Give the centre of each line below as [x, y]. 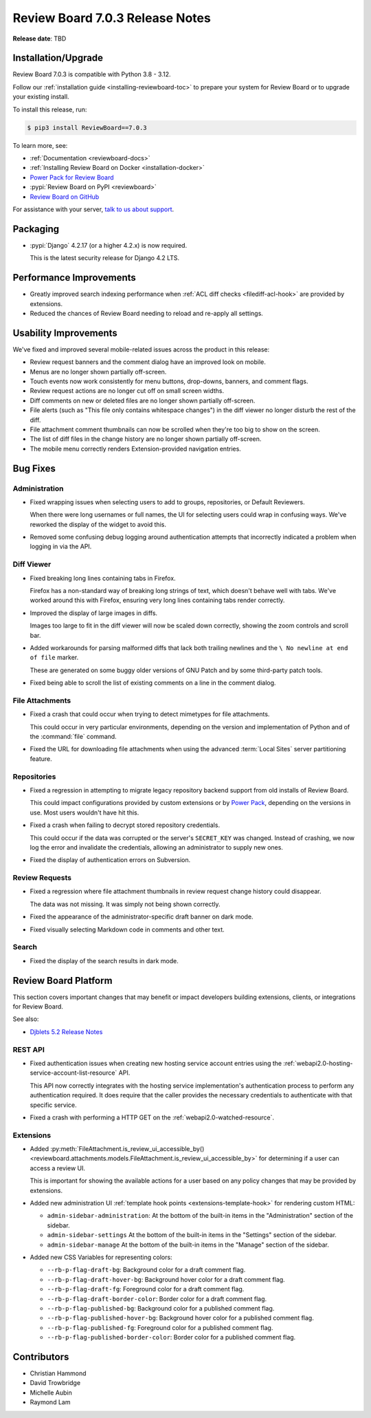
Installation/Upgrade [58, 58]
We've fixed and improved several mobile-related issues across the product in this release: [141, 349]
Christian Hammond [58, 1373]
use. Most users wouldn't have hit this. [85, 813]
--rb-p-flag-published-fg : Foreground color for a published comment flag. [160, 1327]
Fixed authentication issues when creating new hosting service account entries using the [156, 1063]
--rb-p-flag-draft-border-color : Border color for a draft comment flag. [157, 1299]
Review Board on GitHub [65, 197]
